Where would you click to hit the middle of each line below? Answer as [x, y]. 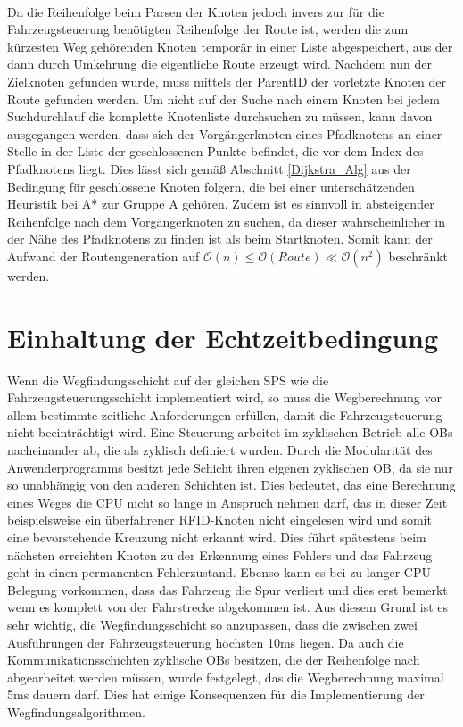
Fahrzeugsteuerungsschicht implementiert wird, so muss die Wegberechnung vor [224, 397]
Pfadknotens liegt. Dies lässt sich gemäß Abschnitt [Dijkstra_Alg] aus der [209, 168]
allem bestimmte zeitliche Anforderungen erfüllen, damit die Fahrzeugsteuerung [225, 414]
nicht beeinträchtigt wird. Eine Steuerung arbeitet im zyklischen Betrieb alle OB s [230, 432]
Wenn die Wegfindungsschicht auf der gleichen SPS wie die [168, 380]
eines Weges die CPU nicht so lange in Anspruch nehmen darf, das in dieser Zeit [227, 502]
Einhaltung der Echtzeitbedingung [223, 337]
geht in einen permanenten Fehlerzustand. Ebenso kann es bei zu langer [204, 572]
